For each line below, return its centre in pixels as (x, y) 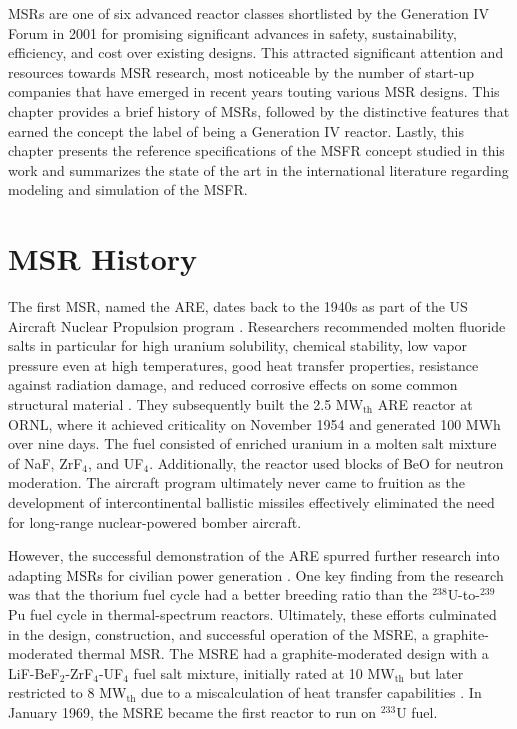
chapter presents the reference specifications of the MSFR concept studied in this (256, 150)
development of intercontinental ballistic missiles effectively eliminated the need (251, 502)
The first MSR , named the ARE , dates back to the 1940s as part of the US (238, 306)
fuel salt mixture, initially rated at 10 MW (264, 672)
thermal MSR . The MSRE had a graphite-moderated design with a (283, 653)
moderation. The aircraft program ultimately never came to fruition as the (236, 482)
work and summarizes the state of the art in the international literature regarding (258, 169)
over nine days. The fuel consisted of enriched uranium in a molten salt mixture (252, 443)
